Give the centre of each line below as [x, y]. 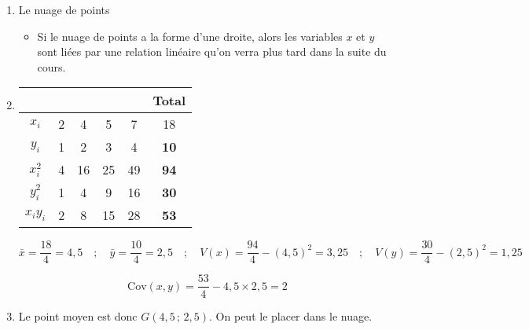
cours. [51, 66]
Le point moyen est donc [78, 315]
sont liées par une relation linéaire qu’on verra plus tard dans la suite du [212, 51]
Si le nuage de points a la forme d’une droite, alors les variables [190, 36]
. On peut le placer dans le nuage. [291, 315]
